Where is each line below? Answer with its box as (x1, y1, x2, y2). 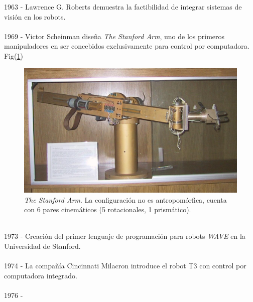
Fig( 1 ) (4, 50, 23, 61)
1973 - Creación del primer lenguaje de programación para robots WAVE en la (4, 231, 245, 241)
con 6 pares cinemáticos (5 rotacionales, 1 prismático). (24, 204, 191, 215)
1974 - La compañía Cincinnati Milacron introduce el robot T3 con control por (4, 260, 246, 271)
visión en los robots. (4, 11, 66, 22)
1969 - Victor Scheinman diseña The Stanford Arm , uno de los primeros (4, 31, 225, 41)
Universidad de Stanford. (4, 240, 81, 251)
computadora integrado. (4, 270, 77, 280)
